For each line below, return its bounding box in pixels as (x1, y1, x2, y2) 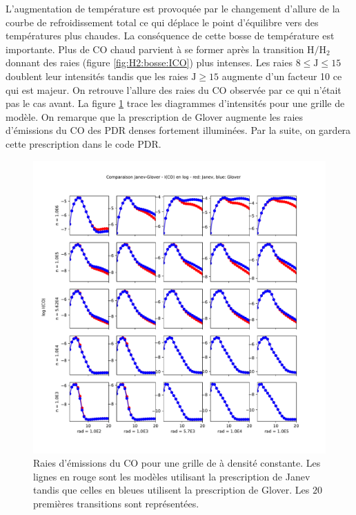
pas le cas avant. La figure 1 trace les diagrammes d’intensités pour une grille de (6, 96, 345, 110)
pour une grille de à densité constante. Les (141, 456, 321, 470)
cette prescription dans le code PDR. (6, 136, 161, 150)
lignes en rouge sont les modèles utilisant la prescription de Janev (33, 469, 310, 483)
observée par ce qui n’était (230, 82, 342, 97)
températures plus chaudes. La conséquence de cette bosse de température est (6, 28, 335, 43)
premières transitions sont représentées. (33, 496, 199, 510)
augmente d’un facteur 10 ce (221, 68, 342, 83)
